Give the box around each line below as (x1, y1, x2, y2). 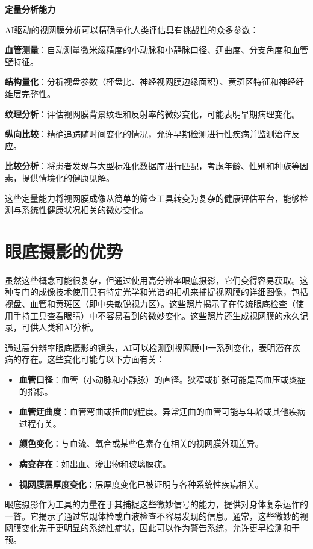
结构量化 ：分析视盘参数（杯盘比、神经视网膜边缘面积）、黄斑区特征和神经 (5, 75, 296, 88)
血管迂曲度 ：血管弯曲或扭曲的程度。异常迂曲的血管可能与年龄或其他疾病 (19, 405, 306, 418)
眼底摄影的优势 (5, 238, 123, 263)
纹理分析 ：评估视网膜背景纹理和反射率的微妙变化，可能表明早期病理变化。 (5, 107, 300, 120)
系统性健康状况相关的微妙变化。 (21, 203, 148, 216)
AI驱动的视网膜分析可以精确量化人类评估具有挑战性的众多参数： (5, 23, 259, 36)
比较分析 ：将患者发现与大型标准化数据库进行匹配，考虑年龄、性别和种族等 (5, 160, 300, 172)
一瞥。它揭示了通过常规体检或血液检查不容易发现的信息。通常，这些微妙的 (5, 509, 300, 522)
